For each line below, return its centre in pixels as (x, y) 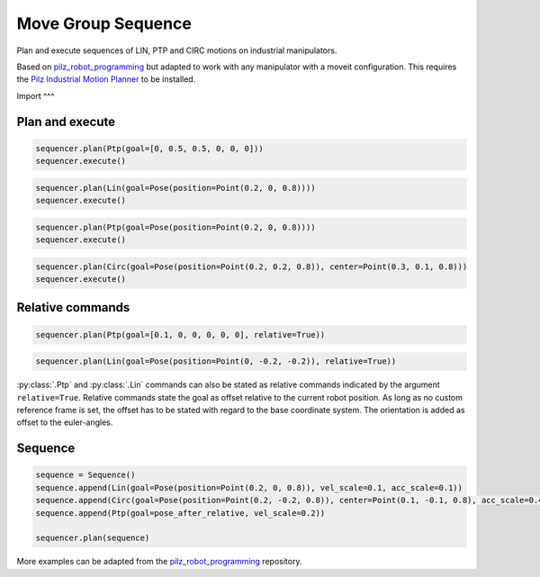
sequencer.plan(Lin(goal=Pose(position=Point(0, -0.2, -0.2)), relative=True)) (216, 361)
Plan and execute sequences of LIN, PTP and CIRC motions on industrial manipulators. (177, 50)
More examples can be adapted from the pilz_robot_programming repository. (159, 562)
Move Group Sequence (104, 23)
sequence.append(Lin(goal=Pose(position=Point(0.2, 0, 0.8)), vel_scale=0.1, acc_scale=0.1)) (249, 487)
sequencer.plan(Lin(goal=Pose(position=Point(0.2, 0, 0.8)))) (175, 188)
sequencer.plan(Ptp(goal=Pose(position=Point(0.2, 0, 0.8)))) (175, 227)
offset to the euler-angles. (65, 422)
